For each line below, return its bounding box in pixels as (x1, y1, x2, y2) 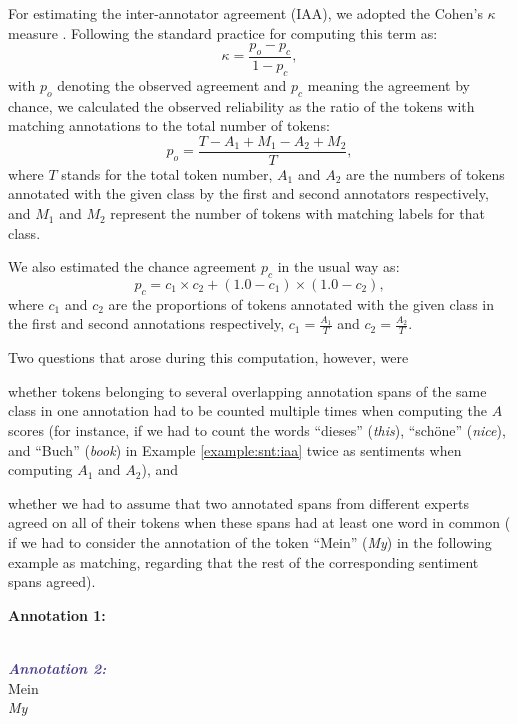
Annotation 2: (8, 657, 107, 678)
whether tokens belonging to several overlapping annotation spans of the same (8, 380, 487, 401)
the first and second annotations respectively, (8, 313, 285, 334)
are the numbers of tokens (345, 163, 505, 184)
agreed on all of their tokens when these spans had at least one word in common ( (8, 512, 511, 533)
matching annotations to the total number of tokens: (8, 115, 330, 136)
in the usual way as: (277, 256, 400, 277)
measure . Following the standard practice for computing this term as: (8, 22, 438, 43)
